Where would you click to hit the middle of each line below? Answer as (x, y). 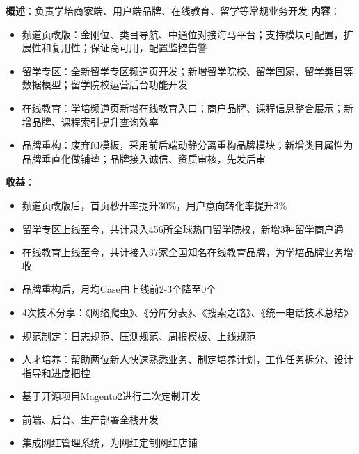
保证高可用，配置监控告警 (149, 48)
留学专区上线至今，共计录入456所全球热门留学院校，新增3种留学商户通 (183, 228)
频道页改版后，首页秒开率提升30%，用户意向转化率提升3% (154, 205)
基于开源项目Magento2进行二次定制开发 (111, 396)
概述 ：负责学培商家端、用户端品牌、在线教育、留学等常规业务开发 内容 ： (173, 10)
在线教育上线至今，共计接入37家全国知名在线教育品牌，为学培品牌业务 (183, 252)
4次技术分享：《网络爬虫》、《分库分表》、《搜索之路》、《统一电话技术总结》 (188, 312)
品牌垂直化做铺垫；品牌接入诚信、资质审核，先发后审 (144, 158)
